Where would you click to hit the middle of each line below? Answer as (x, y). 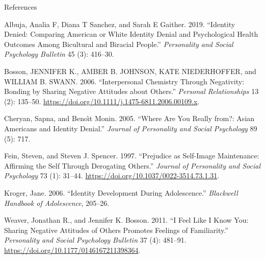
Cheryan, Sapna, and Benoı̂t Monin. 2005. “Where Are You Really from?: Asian (129, 118)
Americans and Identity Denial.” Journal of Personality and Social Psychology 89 (131, 128)
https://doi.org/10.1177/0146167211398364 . (72, 250)
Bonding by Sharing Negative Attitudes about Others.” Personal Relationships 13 (131, 91)
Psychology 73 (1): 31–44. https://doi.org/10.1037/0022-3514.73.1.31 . (112, 175)
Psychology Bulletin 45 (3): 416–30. (59, 54)
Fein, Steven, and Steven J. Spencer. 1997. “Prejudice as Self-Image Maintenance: (132, 156)
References (21, 7)
